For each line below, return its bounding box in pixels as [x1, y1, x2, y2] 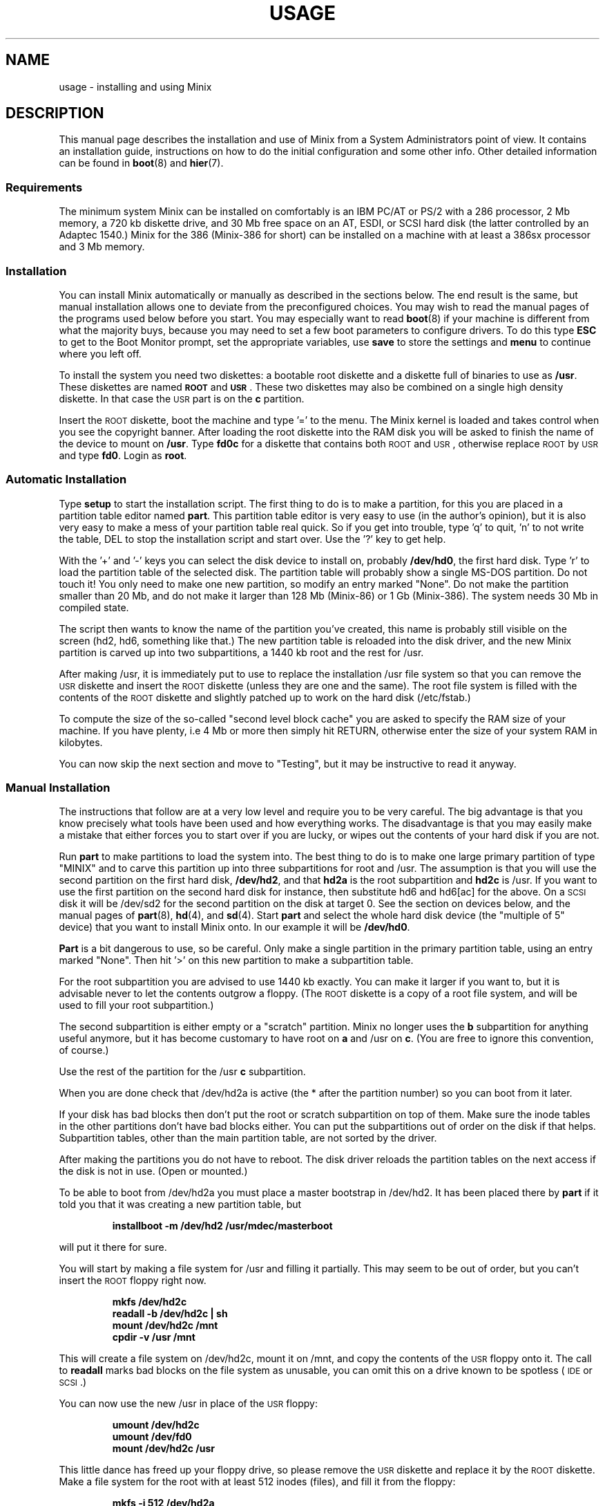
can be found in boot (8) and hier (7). [59, 157, 224, 169]
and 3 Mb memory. [59, 241, 145, 253]
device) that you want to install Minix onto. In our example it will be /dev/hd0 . [59, 921, 410, 933]
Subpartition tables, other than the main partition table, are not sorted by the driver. [59, 1132, 437, 1144]
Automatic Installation [6, 472, 127, 487]
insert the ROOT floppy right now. [59, 1274, 207, 1287]
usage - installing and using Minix [59, 80, 212, 93]
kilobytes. [59, 736, 103, 748]
